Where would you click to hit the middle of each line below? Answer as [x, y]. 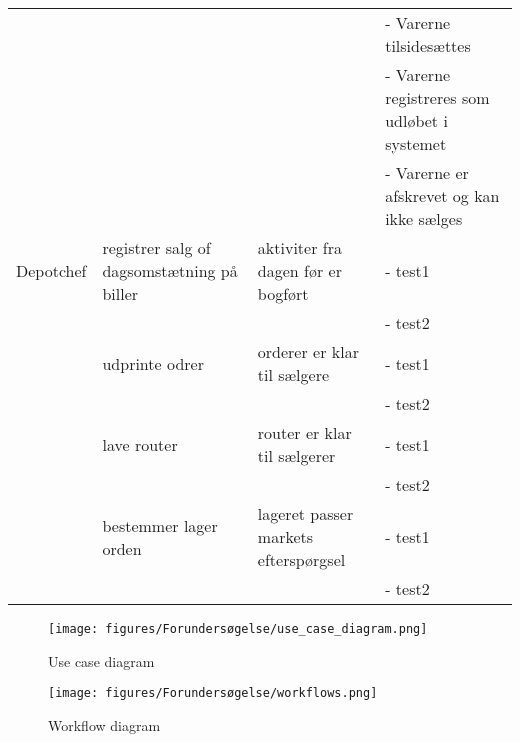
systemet [416, 143]
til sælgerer [296, 455]
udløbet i [416, 120]
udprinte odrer [153, 363]
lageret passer [305, 513]
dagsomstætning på [170, 270]
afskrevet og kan [442, 195]
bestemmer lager [160, 525]
